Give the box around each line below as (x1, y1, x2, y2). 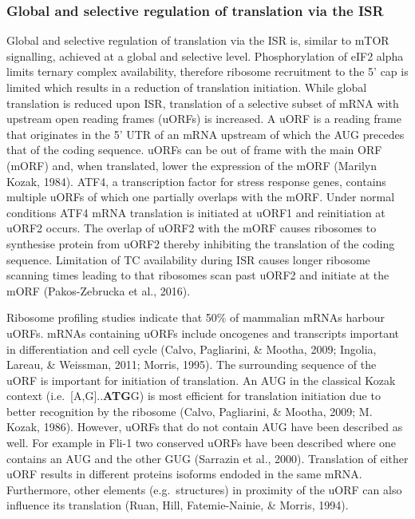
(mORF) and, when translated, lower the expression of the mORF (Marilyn (6, 156, 377, 173)
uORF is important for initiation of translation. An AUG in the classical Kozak (6, 371, 396, 388)
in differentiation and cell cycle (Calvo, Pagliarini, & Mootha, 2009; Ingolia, (6, 340, 377, 357)
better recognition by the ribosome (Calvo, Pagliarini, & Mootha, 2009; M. (6, 402, 373, 419)
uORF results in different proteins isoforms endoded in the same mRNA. (6, 466, 362, 482)
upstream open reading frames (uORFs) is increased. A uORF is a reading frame (6, 110, 401, 127)
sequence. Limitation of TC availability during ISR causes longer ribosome (6, 251, 370, 267)
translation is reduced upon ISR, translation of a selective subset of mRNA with (6, 94, 399, 111)
